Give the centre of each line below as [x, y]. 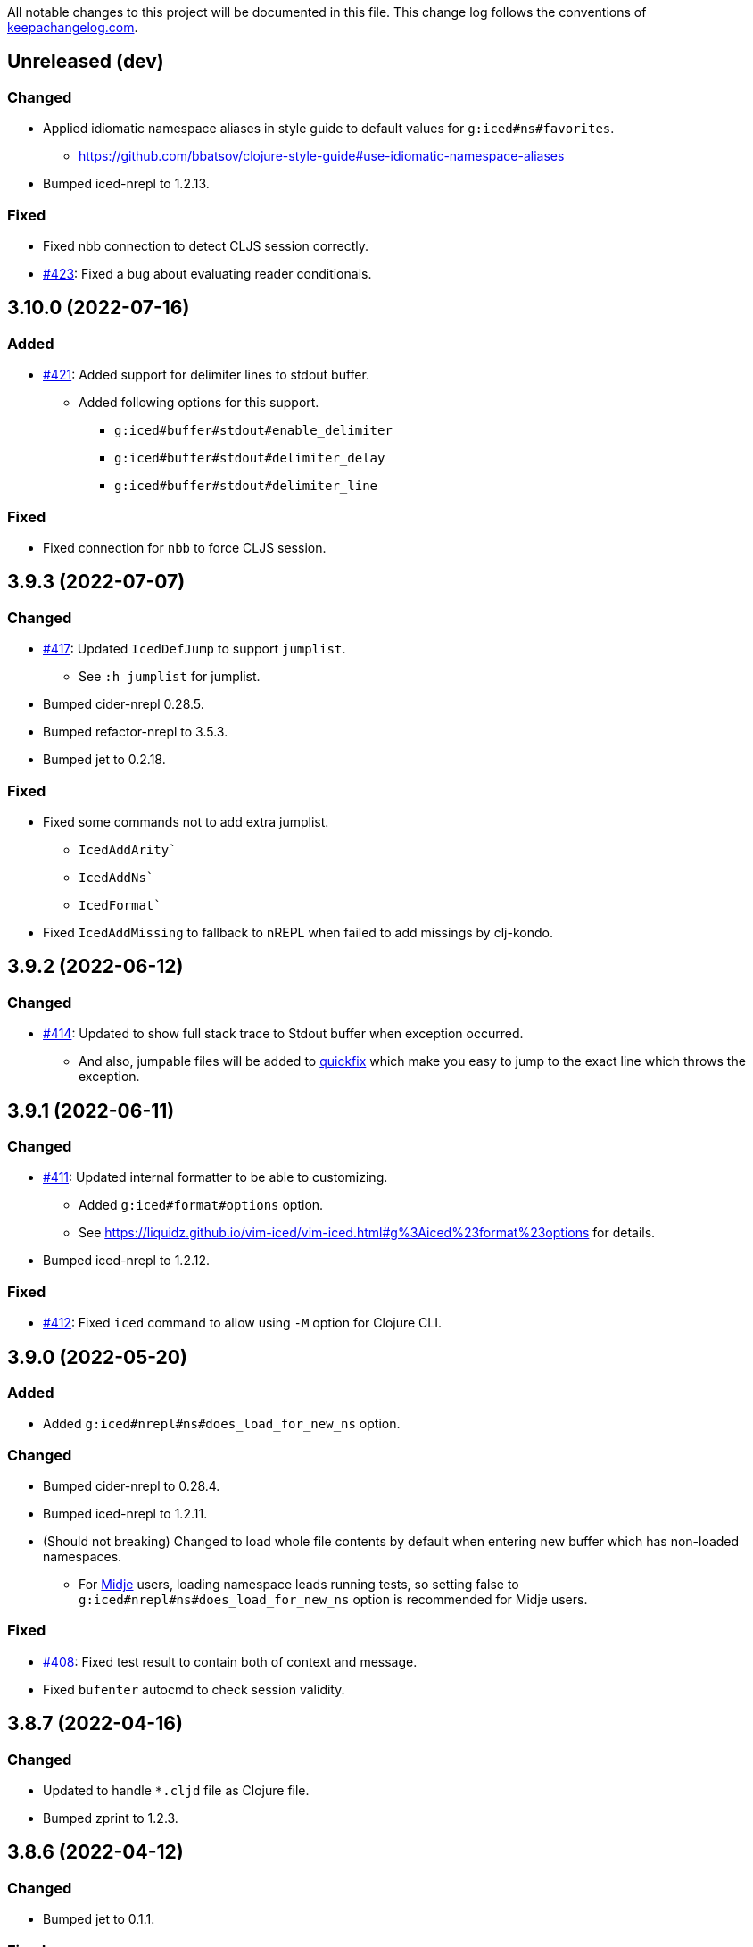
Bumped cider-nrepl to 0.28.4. [132, 1486]
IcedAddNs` [116, 877]
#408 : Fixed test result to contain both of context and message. [230, 1661]
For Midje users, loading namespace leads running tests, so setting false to [299, 1585]
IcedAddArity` [128, 849]
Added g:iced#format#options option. [201, 1205]
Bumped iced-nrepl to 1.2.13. [126, 184]
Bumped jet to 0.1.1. [99, 1919]
